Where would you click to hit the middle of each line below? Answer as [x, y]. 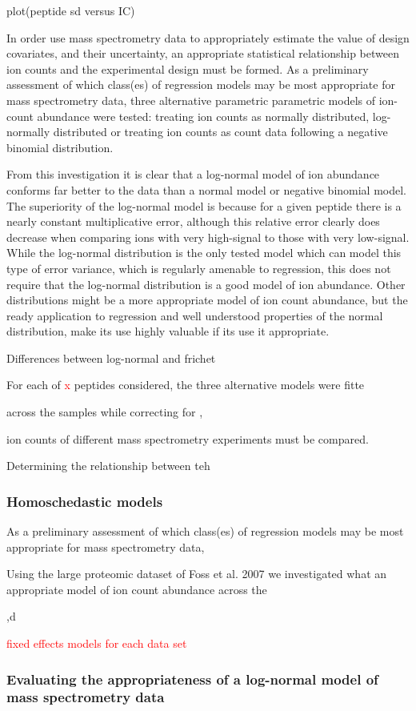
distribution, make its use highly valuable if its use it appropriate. [168, 331]
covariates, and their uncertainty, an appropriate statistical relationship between [203, 53]
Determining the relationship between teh [108, 466]
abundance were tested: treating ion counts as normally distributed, [203, 116]
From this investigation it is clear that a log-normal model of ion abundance [193, 174]
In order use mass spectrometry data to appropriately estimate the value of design [208, 37]
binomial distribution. [60, 147]
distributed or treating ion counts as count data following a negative [220, 132]
